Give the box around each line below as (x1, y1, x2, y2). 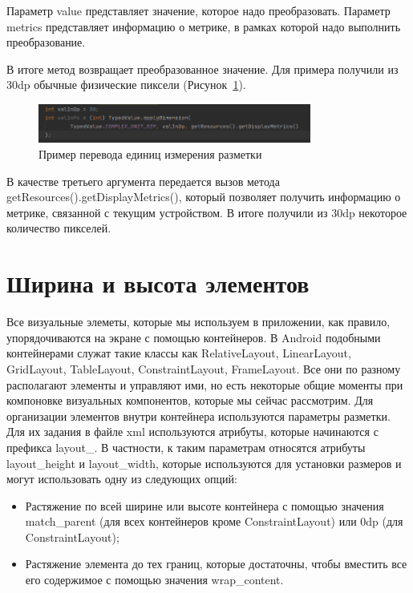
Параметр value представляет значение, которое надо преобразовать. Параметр (6, 2, 391, 18)
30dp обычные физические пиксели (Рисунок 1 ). (6, 76, 246, 93)
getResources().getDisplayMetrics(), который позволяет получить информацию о (6, 188, 401, 205)
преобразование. (6, 34, 86, 50)
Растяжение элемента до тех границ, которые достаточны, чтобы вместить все (25, 555, 407, 572)
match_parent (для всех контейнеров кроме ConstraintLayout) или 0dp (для (25, 513, 403, 530)
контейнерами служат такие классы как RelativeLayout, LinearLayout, (6, 345, 351, 361)
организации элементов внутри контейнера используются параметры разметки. (6, 407, 391, 424)
